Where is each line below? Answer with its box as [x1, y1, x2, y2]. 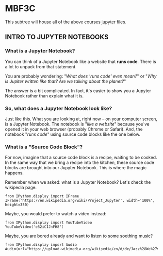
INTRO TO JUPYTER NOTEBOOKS [5, 33, 109, 41]
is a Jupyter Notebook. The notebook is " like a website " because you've [5, 121, 149, 127]
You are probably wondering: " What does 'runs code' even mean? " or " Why [5, 73, 157, 79]
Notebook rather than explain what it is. [5, 93, 84, 98]
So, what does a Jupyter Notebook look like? [5, 105, 113, 112]
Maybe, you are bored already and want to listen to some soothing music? [5, 233, 153, 239]
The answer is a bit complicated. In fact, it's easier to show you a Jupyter [5, 88, 151, 94]
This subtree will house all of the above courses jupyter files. [5, 19, 127, 25]
